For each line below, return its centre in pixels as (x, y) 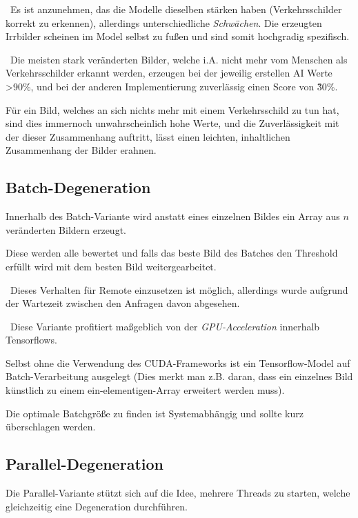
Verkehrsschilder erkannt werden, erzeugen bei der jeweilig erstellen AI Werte (169, 73)
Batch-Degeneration (78, 187)
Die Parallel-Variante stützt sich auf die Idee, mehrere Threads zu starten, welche (178, 493)
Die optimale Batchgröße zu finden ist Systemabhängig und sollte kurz (155, 413)
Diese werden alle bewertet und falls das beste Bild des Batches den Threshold (172, 253)
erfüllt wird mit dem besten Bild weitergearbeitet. (111, 266)
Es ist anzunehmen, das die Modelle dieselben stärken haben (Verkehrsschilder (176, 9)
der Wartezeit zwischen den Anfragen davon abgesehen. (123, 303)
